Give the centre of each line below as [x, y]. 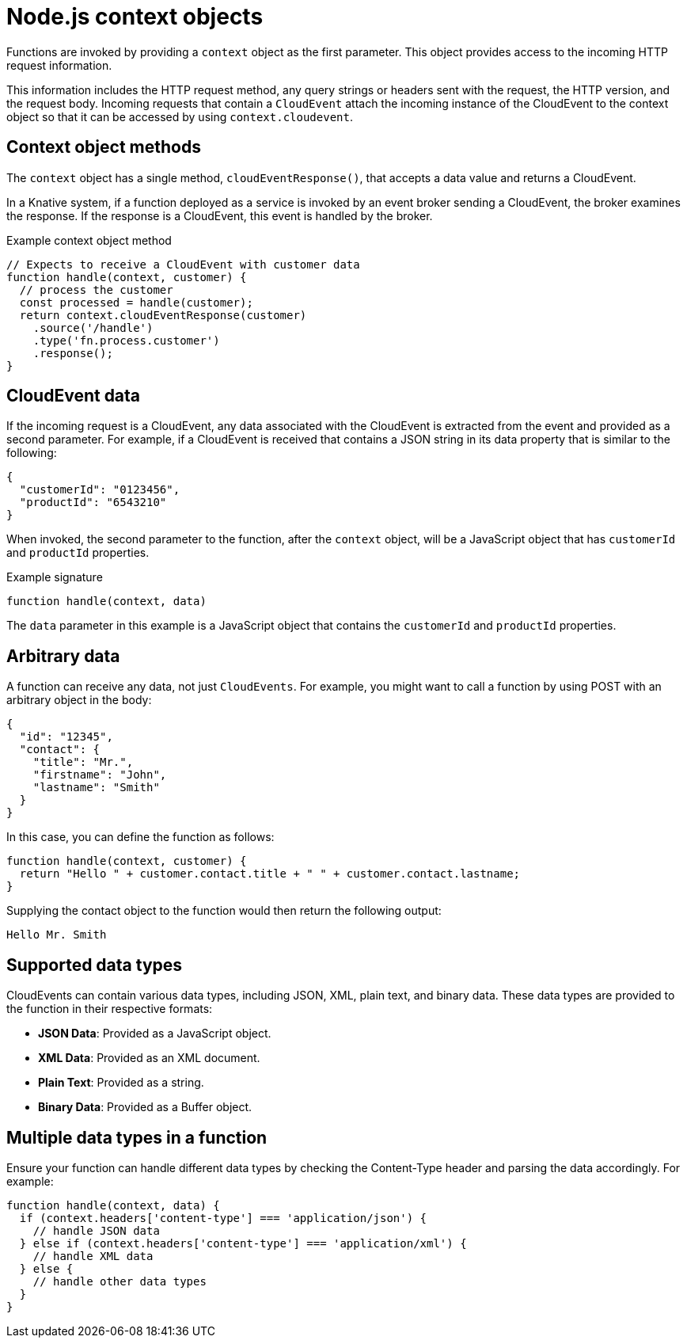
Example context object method [89, 240]
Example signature [55, 577]
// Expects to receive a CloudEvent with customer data [183, 264]
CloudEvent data [74, 396]
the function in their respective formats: [110, 1009]
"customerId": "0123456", [100, 490]
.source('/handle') [93, 327]
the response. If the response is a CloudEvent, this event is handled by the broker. [220, 215]
